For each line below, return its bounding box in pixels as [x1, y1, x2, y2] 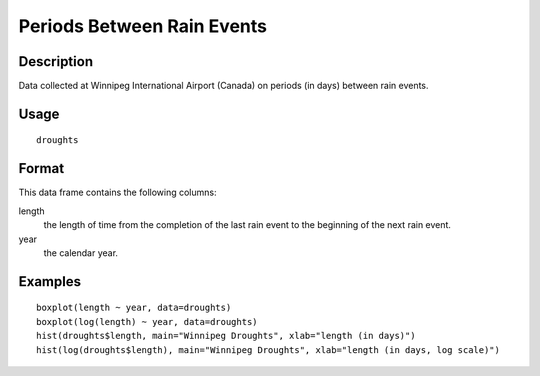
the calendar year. [43, 246, 119, 259]
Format [18, 160, 65, 177]
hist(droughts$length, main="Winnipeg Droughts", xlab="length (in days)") [36, 330, 416, 342]
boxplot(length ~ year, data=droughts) [36, 302, 232, 314]
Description [18, 53, 94, 70]
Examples [18, 273, 82, 290]
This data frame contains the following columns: [18, 186, 217, 199]
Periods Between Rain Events [18, 15, 267, 37]
